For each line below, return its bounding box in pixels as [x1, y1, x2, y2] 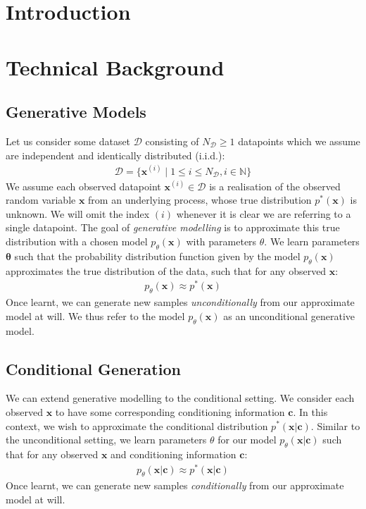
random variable [6, 192, 76, 207]
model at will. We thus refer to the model [6, 308, 185, 323]
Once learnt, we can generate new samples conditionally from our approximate [6, 478, 344, 493]
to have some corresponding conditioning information [55, 404, 285, 419]
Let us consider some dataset [6, 133, 131, 148]
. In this [293, 404, 328, 419]
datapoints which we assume [238, 133, 360, 148]
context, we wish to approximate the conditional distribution [6, 418, 268, 433]
